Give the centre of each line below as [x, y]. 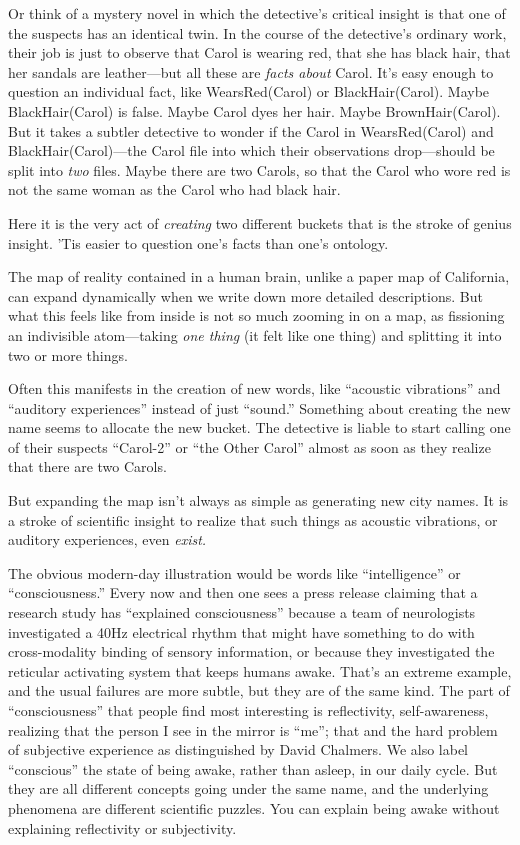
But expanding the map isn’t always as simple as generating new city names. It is [258, 500]
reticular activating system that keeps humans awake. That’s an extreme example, [260, 670]
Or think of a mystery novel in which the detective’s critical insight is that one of [257, 13]
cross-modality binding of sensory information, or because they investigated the [251, 651]
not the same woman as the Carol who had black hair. [174, 189]
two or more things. [68, 354]
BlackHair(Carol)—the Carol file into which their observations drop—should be [251, 150]
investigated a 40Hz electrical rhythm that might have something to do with [241, 631]
